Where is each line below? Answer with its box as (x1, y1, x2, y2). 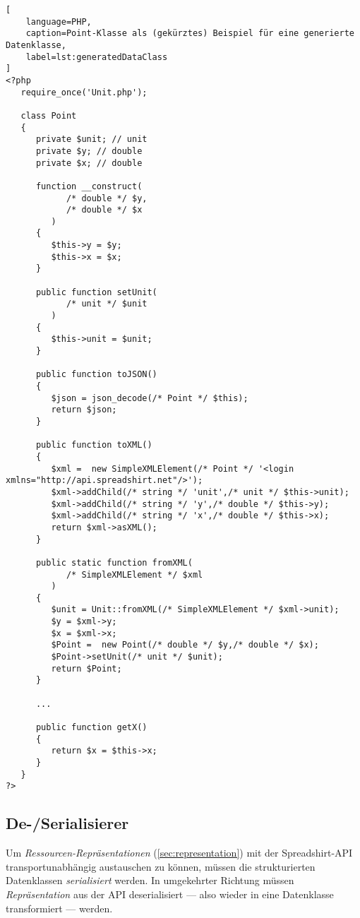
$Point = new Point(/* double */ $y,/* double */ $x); (51, 640, 319, 650)
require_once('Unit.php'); (20, 87, 148, 97)
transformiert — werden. (6, 900, 113, 915)
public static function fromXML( (35, 557, 193, 568)
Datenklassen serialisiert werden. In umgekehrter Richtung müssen (6, 873, 294, 888)
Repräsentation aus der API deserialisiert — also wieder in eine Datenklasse (6, 886, 334, 901)
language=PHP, (25, 16, 92, 27)
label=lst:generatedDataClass (25, 52, 168, 62)
